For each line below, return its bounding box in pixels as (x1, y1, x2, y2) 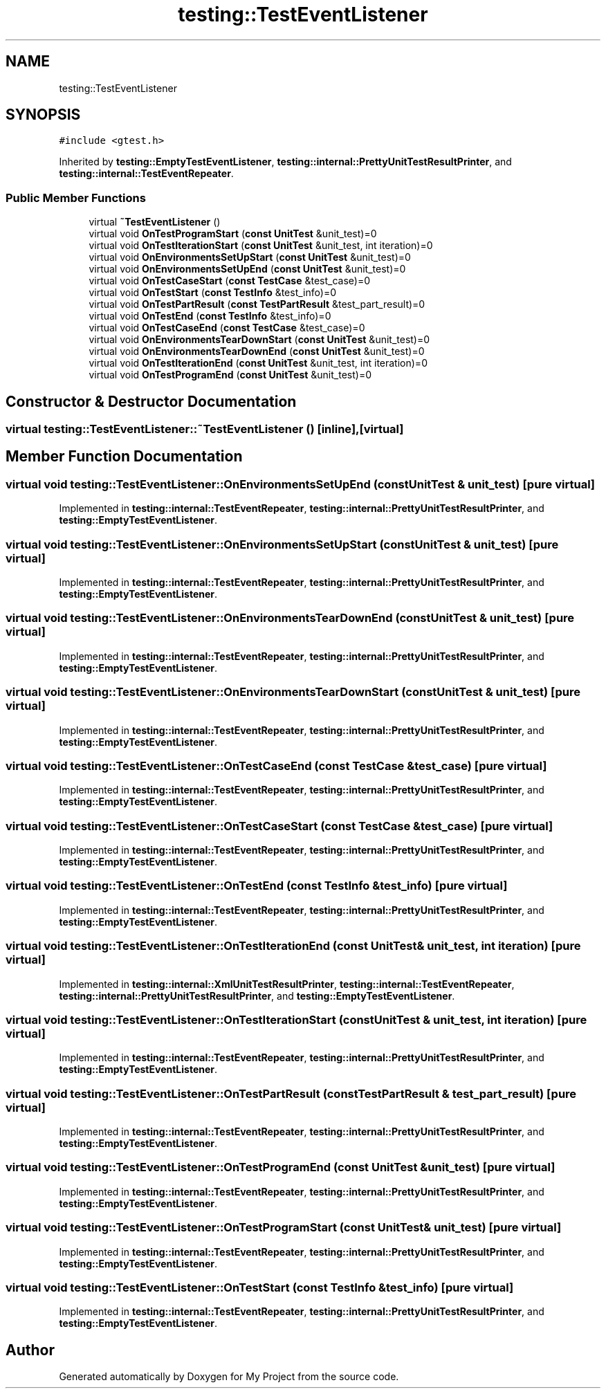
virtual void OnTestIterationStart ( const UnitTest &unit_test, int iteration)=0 (89, 239, 433, 252)
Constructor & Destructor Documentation (6, 392, 297, 410)
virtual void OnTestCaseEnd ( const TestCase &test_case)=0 (89, 322, 365, 334)
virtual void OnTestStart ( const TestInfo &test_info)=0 (89, 286, 336, 299)
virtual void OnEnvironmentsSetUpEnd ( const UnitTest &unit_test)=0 (89, 263, 406, 275)
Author (6, 1341, 55, 1359)
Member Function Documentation (6, 448, 243, 466)
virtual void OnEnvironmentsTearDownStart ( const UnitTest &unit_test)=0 (89, 333, 430, 346)
